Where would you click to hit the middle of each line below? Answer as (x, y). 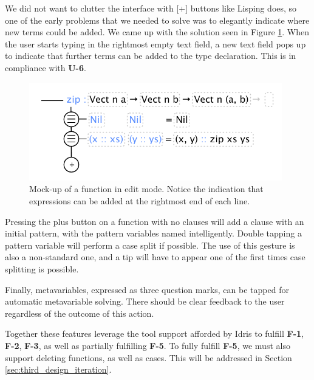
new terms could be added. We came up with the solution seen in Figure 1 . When (157, 32)
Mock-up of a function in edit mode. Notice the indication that (146, 189)
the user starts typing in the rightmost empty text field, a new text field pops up (155, 43)
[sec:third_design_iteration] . (58, 369)
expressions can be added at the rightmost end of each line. (140, 200)
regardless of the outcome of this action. (80, 313)
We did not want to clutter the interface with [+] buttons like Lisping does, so (151, 8)
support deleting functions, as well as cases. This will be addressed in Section (148, 357)
